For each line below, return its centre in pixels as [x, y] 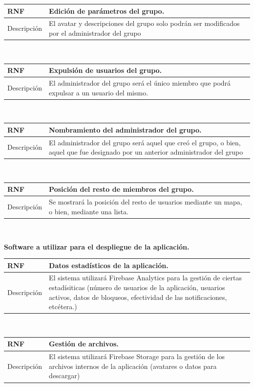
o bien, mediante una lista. [89, 211]
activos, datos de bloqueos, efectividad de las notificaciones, [138, 297]
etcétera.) [63, 307]
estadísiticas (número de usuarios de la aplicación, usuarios [137, 287]
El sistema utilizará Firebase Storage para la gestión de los [137, 356]
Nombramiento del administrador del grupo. [125, 129]
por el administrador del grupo [95, 33]
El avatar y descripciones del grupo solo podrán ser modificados [144, 23]
